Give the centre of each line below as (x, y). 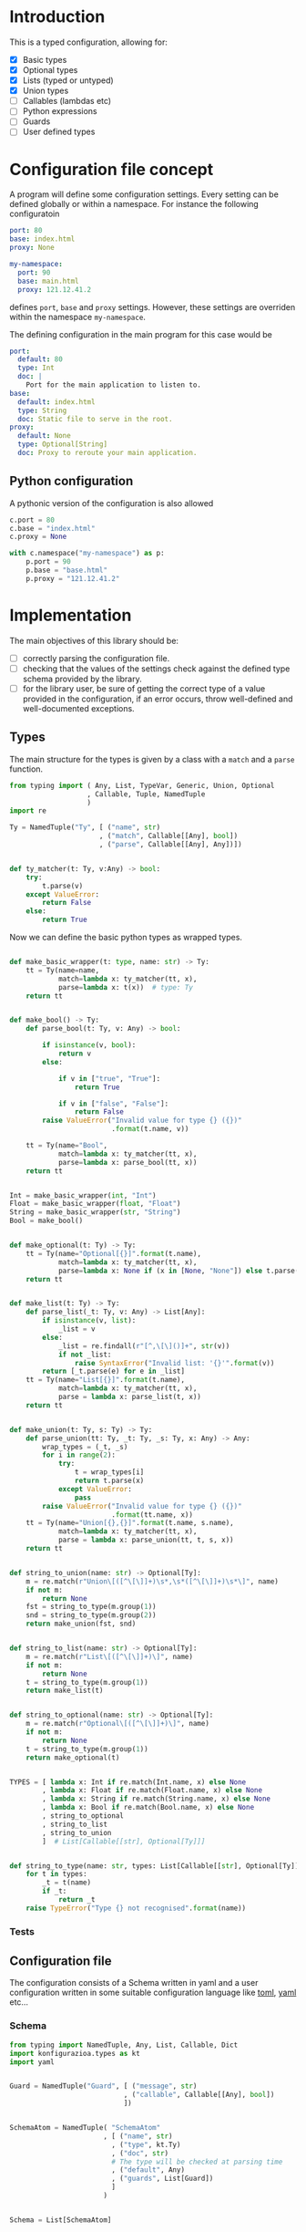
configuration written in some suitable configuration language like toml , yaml (153, 1993)
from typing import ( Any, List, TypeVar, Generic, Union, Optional (142, 785)
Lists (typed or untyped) (68, 80)
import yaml (32, 2062)
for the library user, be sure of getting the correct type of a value (144, 688)
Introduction (57, 17)
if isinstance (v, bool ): (89, 1045)
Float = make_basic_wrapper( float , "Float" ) (95, 1204)
